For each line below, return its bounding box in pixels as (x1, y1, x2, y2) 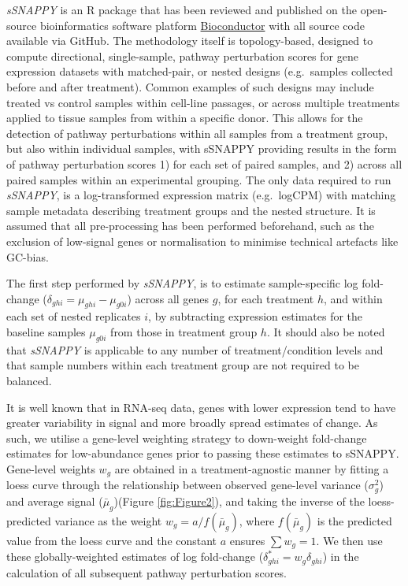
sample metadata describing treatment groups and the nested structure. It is (6, 202, 376, 218)
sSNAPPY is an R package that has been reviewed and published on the (6, 2, 357, 17)
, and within (324, 290, 383, 306)
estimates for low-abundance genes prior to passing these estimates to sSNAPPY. (6, 445, 399, 462)
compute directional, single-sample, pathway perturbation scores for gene (6, 47, 358, 64)
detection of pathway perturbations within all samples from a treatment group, (6, 124, 388, 141)
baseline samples (6, 324, 86, 340)
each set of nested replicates (6, 308, 141, 325)
